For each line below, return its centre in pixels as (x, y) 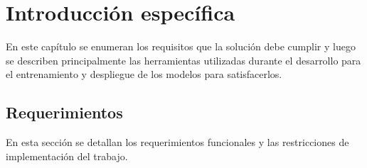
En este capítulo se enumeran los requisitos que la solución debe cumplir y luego (181, 46)
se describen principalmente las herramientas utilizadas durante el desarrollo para (183, 60)
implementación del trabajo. (67, 156)
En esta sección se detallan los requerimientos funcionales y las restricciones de (177, 142)
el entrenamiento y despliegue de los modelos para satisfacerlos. (144, 74)
